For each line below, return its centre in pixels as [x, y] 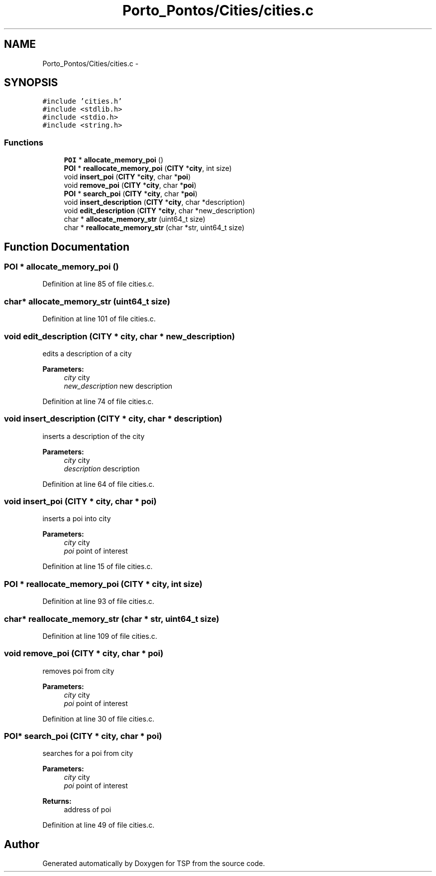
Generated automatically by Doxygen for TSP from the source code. [154, 864]
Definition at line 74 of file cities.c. [98, 401]
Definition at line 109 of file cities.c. [100, 636]
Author [22, 844]
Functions [24, 142]
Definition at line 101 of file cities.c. [99, 319]
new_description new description [118, 386]
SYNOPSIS [31, 83]
